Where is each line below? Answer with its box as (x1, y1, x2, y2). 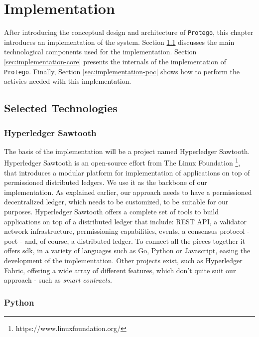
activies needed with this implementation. (4, 76, 131, 86)
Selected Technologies (4, 100, 118, 116)
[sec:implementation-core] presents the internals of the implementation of (4, 56, 227, 66)
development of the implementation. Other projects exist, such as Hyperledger (4, 255, 243, 265)
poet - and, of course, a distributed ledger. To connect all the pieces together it (4, 235, 246, 246)
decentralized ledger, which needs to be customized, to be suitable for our (4, 196, 229, 207)
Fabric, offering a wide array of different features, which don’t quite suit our (4, 265, 236, 275)
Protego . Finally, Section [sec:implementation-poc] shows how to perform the (4, 66, 240, 76)
